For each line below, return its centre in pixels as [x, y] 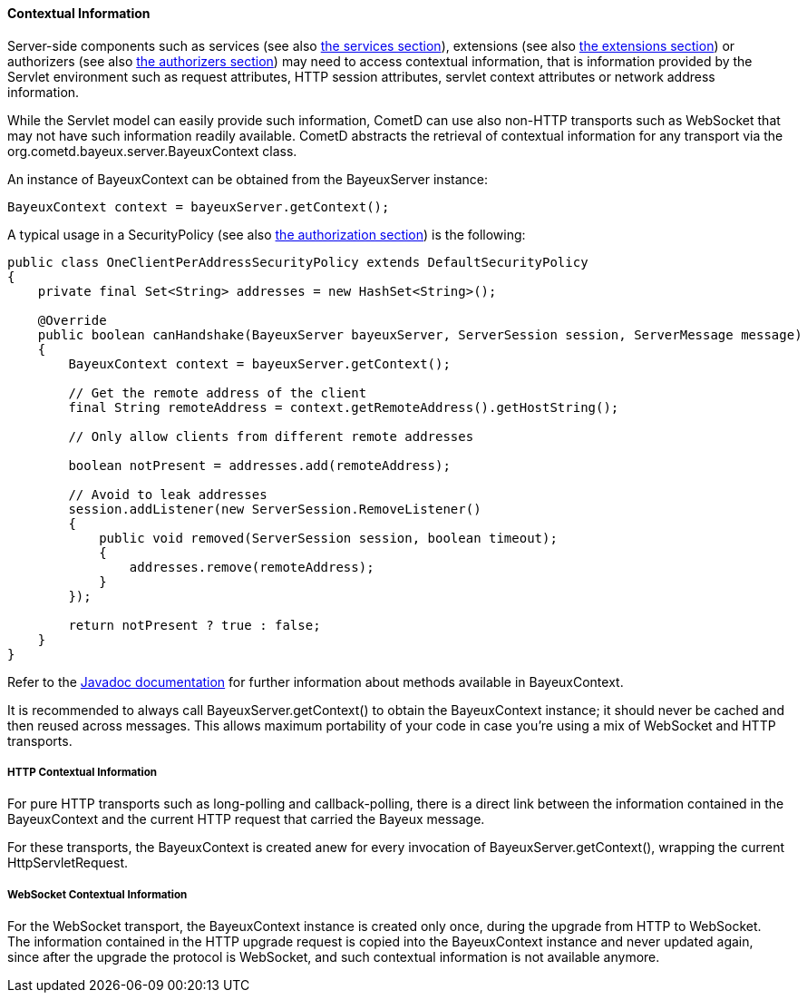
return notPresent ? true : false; [194, 625]
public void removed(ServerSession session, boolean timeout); [328, 538]
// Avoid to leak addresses [168, 494]
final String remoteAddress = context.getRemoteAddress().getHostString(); [344, 407]
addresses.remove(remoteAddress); [252, 567]
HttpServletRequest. [68, 863]
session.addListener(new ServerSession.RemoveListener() [275, 509]
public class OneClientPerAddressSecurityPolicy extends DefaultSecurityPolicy [298, 262]
